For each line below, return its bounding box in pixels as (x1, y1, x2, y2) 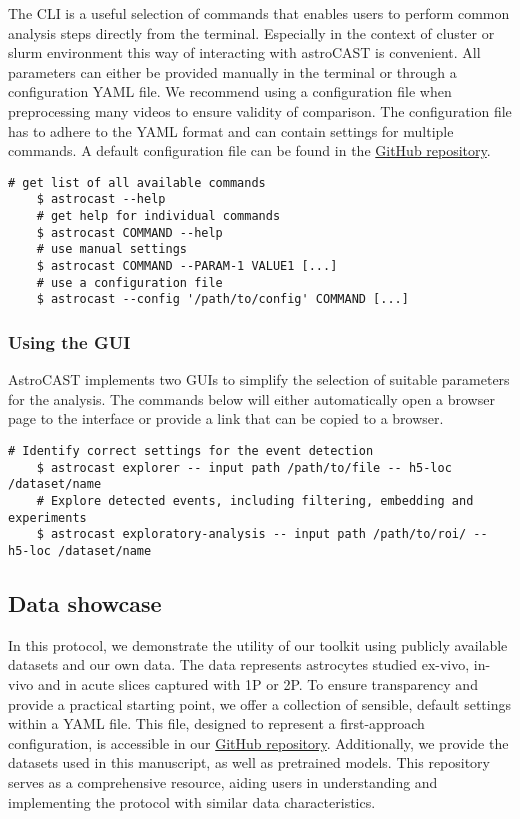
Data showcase (8, 587, 162, 618)
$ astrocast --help (36, 192, 166, 207)
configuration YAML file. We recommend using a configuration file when (8, 81, 452, 102)
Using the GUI (8, 329, 131, 354)
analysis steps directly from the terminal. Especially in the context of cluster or (8, 22, 495, 43)
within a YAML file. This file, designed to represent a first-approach (8, 713, 425, 734)
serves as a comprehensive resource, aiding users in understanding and (8, 771, 438, 792)
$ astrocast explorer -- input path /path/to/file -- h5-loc (36, 460, 452, 475)
